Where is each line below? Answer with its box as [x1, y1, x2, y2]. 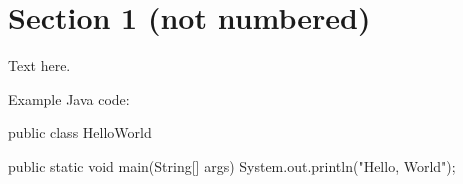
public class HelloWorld [8, 122, 152, 143]
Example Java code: [8, 88, 130, 109]
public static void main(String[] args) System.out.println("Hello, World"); [8, 155, 456, 176]
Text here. [8, 55, 71, 76]
